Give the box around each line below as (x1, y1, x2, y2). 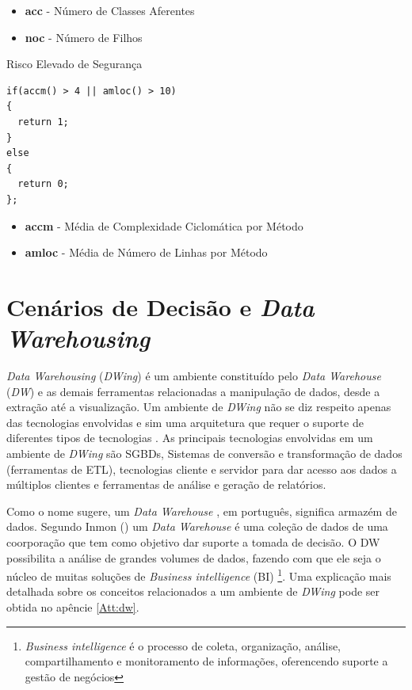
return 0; (17, 178, 69, 190)
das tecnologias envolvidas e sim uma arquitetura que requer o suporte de (6, 414, 364, 430)
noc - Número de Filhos (25, 29, 143, 45)
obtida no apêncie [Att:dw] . (6, 599, 139, 615)
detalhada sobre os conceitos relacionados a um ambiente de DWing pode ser (6, 583, 380, 600)
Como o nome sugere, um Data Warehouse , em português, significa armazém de (6, 502, 397, 519)
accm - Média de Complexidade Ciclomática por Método (25, 217, 303, 234)
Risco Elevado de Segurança (6, 55, 143, 72)
